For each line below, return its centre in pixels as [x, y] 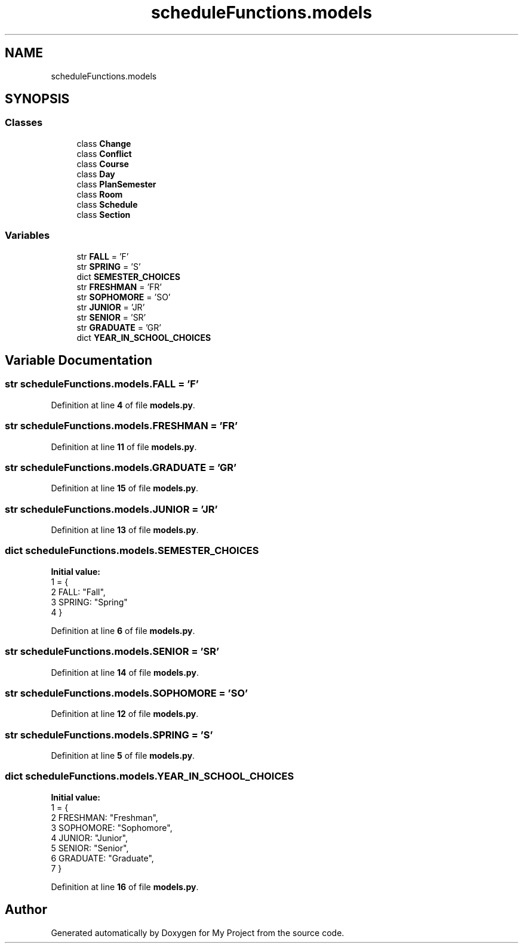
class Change [104, 143]
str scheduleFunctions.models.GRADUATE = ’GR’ [121, 467]
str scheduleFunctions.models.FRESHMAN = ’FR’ [121, 426]
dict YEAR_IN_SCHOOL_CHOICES [144, 337]
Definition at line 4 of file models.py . [123, 405]
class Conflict [104, 153]
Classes [24, 123]
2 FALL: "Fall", [78, 592]
